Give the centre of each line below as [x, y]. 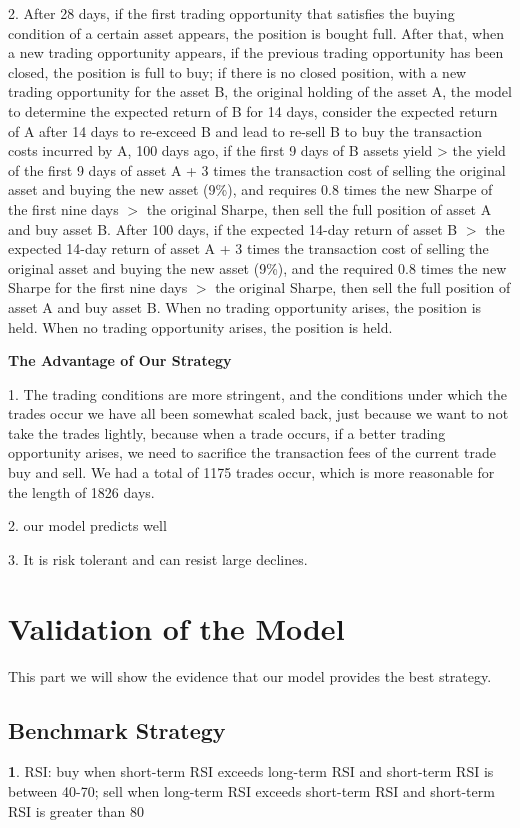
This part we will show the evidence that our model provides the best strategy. [250, 675]
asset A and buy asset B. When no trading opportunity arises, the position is [245, 306]
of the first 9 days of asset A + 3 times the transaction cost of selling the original [257, 169]
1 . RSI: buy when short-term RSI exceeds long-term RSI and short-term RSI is [251, 771]
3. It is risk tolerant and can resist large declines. [158, 558]
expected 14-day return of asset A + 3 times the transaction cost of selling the [248, 248]
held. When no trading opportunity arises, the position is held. [200, 326]
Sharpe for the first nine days [98, 287]
